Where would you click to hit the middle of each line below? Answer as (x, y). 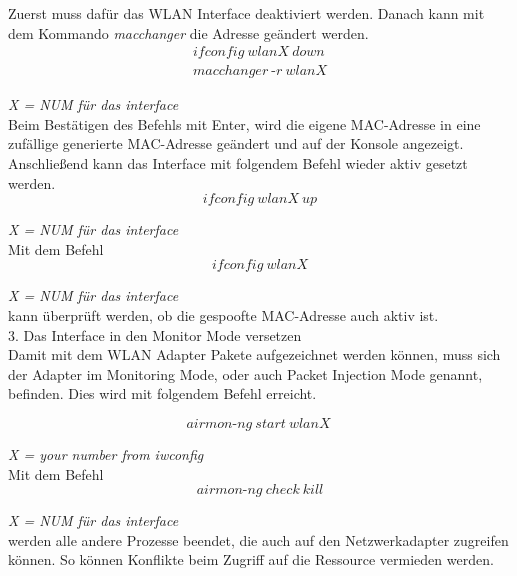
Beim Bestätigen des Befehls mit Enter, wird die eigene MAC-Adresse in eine (244, 123)
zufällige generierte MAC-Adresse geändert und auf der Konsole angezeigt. (236, 143)
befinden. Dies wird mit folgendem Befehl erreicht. (162, 393)
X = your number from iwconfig (106, 453)
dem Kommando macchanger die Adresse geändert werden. (188, 32)
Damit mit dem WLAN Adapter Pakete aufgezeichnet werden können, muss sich (254, 354)
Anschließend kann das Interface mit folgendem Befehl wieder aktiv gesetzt (238, 163)
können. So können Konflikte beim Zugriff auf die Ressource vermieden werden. (251, 559)
